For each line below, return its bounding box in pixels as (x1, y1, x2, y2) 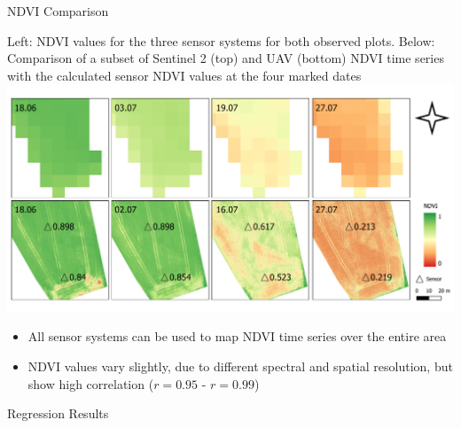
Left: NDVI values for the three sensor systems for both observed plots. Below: (7, 31, 435, 50)
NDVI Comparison (7, 2, 109, 19)
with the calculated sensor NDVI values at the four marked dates (7, 66, 362, 84)
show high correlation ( (27, 374, 154, 393)
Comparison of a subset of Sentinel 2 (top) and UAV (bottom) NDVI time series (7, 49, 444, 67)
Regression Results (7, 404, 109, 423)
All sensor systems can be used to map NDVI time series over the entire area (27, 327, 447, 346)
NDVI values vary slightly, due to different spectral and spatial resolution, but (27, 356, 453, 375)
